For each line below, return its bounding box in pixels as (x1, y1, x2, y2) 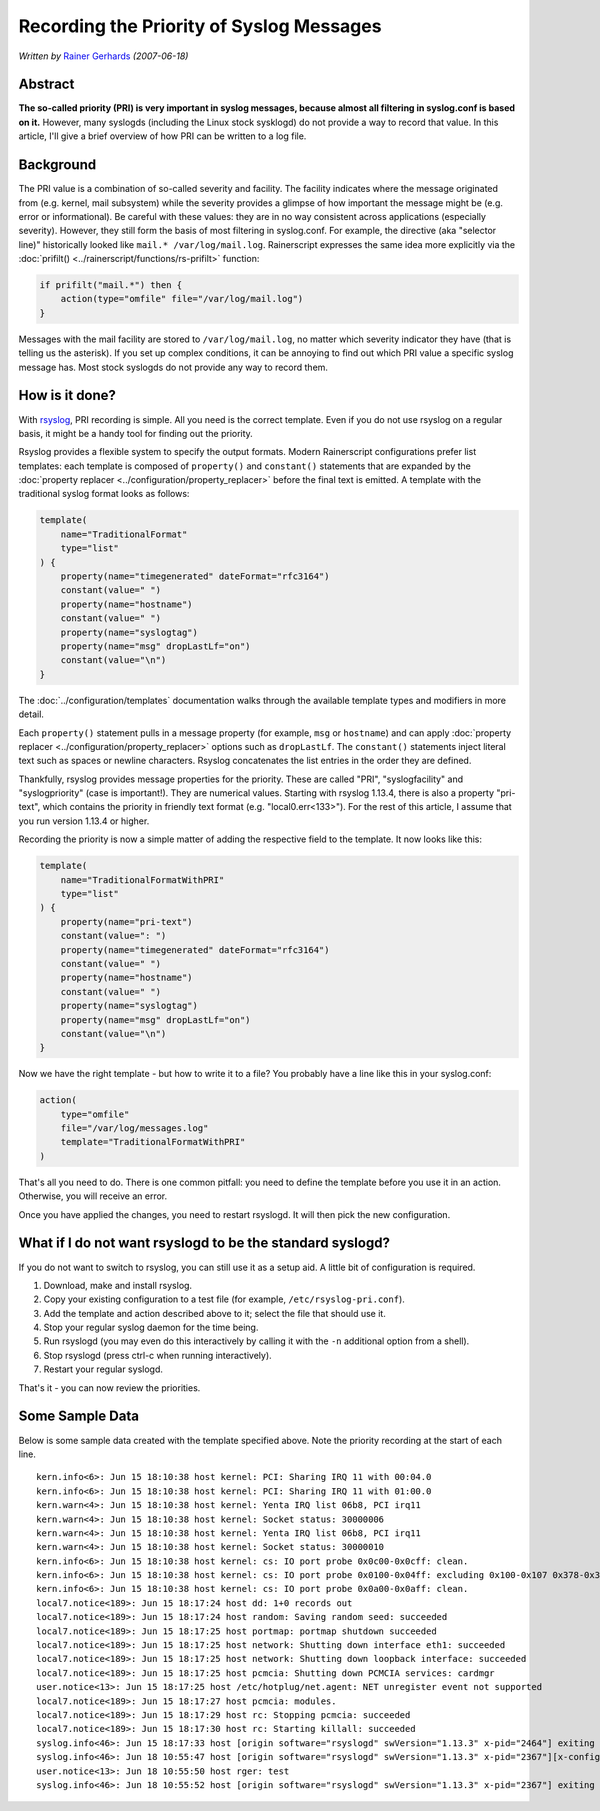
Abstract (18, 76, 75, 93)
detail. (18, 708, 45, 720)
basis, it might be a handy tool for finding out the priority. (18, 427, 254, 439)
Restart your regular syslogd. (43, 1363, 164, 1375)
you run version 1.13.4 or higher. (18, 815, 150, 827)
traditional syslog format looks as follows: (18, 488, 190, 500)
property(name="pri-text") (60, 916, 194, 927)
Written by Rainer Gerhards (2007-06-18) (18, 50, 189, 62)
